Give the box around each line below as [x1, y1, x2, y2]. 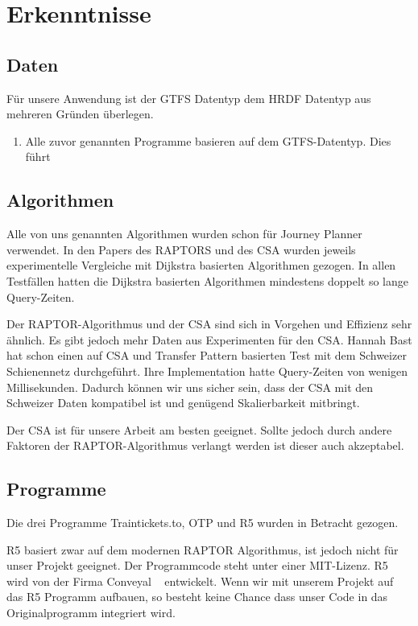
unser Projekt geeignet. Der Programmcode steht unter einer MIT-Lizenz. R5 [6, 557, 388, 574]
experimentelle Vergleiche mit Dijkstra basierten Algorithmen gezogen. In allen [6, 257, 396, 274]
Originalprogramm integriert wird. [6, 604, 176, 621]
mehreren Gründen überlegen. [6, 105, 154, 122]
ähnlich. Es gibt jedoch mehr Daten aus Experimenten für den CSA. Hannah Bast [6, 331, 412, 348]
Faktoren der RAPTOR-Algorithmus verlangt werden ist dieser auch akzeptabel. [6, 437, 404, 454]
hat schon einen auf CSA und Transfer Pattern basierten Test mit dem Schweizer [6, 347, 407, 364]
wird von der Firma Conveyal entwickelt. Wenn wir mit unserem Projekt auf [6, 572, 394, 589]
